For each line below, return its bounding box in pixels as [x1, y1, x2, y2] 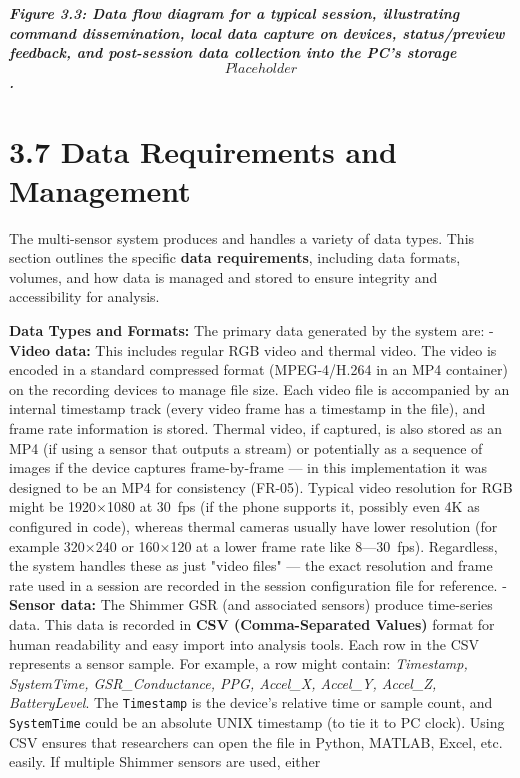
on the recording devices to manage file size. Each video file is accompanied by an [9, 378, 510, 399]
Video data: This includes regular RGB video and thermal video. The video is [9, 339, 497, 360]
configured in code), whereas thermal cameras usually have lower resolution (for [9, 516, 498, 536]
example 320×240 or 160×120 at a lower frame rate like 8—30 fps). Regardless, [9, 535, 498, 556]
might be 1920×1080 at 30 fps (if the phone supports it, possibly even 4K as [9, 496, 480, 517]
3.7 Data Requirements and [9, 130, 397, 171]
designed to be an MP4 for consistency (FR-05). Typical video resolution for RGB [9, 476, 513, 497]
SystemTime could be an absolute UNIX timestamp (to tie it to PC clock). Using [9, 712, 505, 732]
